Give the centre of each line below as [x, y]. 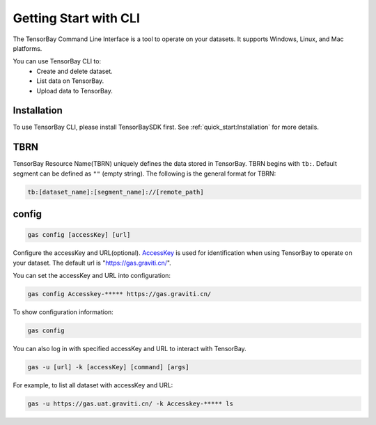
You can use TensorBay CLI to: [57, 61]
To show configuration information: [63, 312]
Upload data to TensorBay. [75, 91]
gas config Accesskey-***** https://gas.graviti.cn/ [119, 294]
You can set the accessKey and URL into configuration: [92, 276]
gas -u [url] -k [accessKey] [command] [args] [108, 367]
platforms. [28, 48]
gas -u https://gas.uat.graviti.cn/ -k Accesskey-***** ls [130, 403]
